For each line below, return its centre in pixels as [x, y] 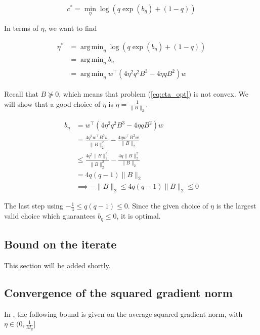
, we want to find [71, 28]
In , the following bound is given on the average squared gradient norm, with [123, 313]
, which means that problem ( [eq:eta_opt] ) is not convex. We [154, 94]
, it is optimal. [139, 216]
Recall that [21, 94]
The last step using [34, 206]
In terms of [21, 28]
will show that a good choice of [52, 103]
